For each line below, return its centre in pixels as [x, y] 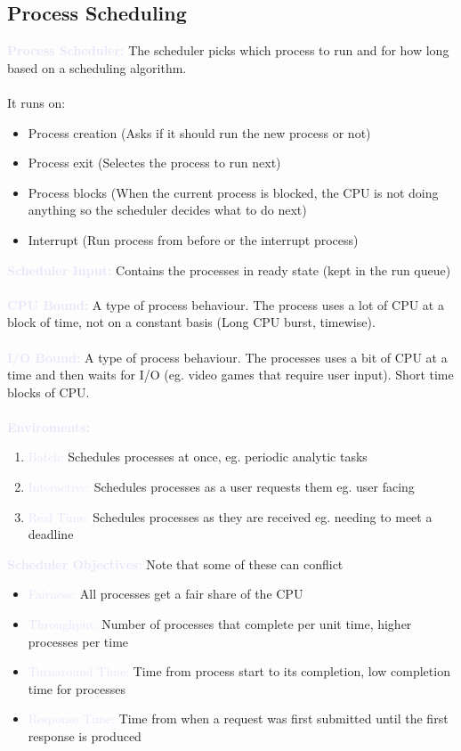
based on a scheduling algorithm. [97, 67]
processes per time [78, 641]
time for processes [77, 688]
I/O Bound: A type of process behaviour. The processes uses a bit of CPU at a [227, 357]
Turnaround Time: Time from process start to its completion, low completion [239, 671]
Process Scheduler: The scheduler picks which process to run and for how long [228, 50]
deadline [51, 534]
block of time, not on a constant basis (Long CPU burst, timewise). [191, 322]
